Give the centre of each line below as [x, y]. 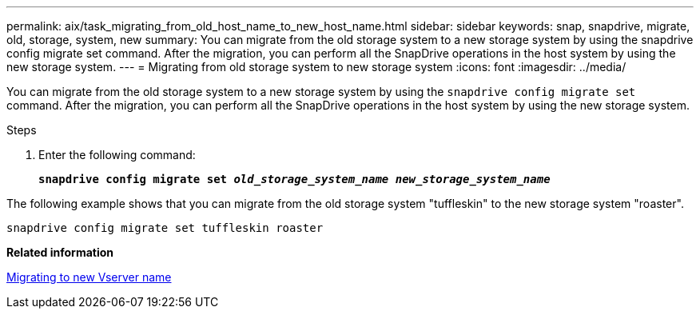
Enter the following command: [117, 155]
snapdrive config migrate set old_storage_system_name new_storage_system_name [294, 179]
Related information [60, 252]
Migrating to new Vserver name [89, 277]
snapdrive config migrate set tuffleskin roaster [165, 228]
